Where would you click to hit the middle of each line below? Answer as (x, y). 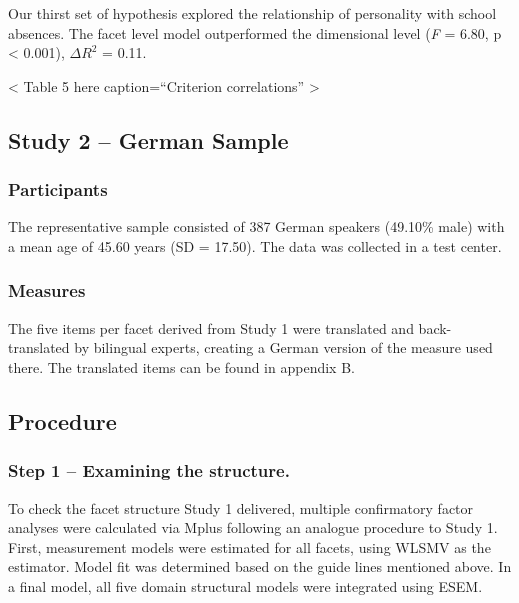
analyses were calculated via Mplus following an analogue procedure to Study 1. (253, 527)
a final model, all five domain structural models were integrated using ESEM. (245, 585)
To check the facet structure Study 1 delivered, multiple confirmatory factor (241, 507)
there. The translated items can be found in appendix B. (181, 366)
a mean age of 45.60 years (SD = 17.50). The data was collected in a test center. (255, 245)
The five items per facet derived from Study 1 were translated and (211, 327)
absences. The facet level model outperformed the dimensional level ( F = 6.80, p (255, 32)
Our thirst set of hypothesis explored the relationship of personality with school (252, 13)
